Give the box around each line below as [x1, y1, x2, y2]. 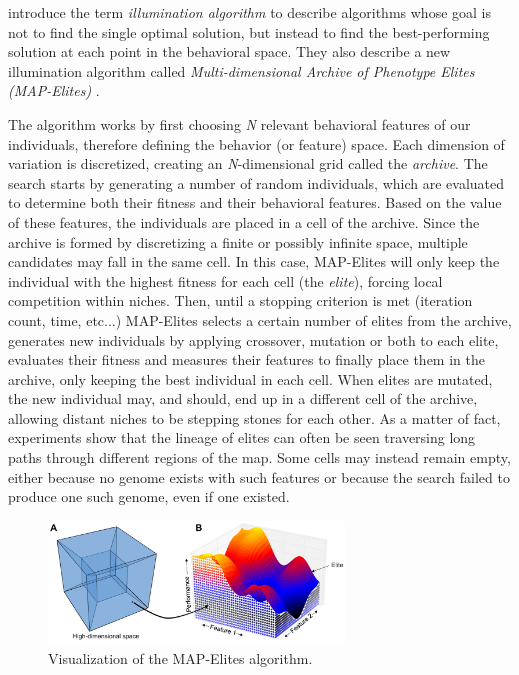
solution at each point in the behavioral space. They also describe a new [8, 41, 451, 62]
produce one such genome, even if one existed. [8, 486, 290, 507]
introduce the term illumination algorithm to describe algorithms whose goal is [8, 2, 491, 22]
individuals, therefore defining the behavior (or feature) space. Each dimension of [8, 133, 505, 154]
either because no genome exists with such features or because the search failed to [8, 466, 510, 487]
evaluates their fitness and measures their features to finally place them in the [8, 349, 485, 370]
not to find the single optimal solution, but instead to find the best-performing [8, 21, 490, 42]
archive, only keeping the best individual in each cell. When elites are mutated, [8, 368, 493, 389]
